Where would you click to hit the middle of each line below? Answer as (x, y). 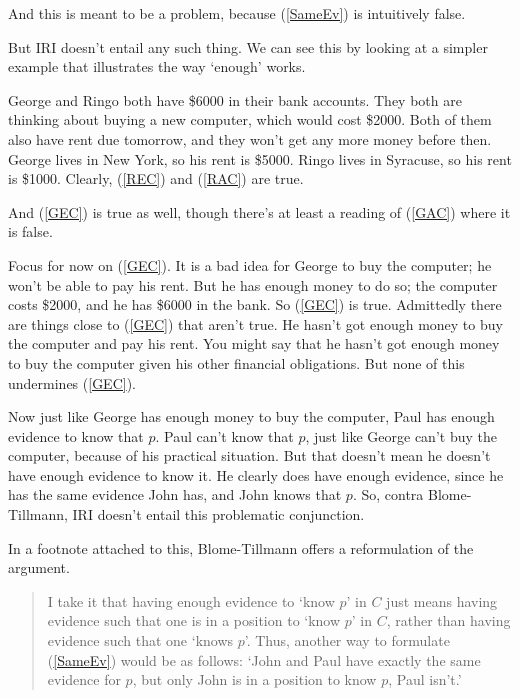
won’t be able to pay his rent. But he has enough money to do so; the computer (253, 284)
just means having (442, 600)
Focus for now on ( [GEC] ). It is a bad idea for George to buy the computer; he (250, 264)
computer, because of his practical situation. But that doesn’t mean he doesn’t (249, 455)
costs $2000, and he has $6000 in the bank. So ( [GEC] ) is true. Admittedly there (255, 304)
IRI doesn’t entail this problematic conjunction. (218, 514)
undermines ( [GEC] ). (72, 382)
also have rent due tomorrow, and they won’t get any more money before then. (250, 138)
